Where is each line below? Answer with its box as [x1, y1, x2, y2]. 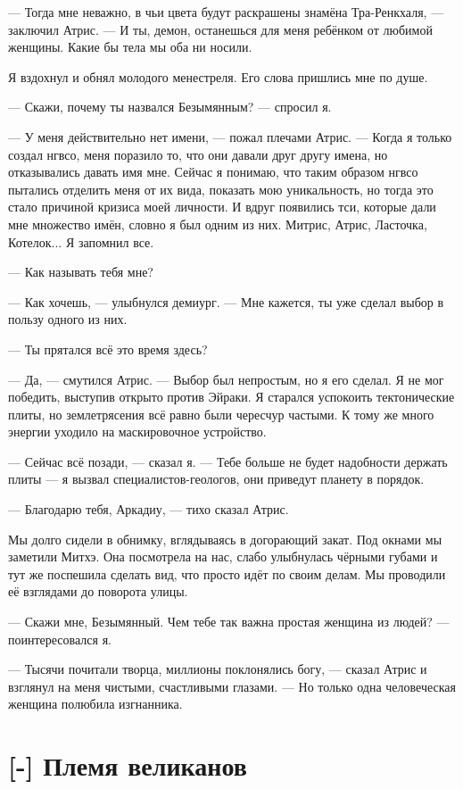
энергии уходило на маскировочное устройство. [8, 422, 267, 441]
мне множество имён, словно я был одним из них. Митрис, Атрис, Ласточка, [8, 214, 427, 233]
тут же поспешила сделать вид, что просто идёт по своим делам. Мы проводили [8, 564, 446, 583]
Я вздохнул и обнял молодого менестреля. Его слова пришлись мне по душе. [8, 67, 428, 86]
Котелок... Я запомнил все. [8, 232, 154, 251]
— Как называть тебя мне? [8, 262, 153, 281]
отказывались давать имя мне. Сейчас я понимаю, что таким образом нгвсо [8, 162, 418, 181]
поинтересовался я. [8, 629, 112, 648]
